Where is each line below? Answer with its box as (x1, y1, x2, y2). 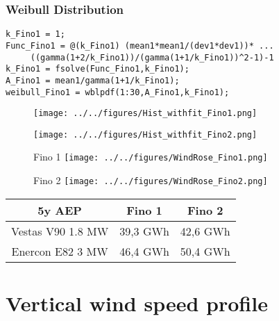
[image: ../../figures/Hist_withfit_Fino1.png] (33, 108, 257, 119)
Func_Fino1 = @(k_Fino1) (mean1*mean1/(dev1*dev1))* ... (6, 40, 274, 51)
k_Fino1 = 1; (6, 29, 65, 40)
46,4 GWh (119, 242, 169, 259)
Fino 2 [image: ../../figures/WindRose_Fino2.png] (33, 173, 268, 188)
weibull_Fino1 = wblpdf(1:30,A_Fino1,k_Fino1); (6, 87, 230, 97)
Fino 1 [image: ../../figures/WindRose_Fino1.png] (33, 149, 268, 164)
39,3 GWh (119, 222, 169, 239)
